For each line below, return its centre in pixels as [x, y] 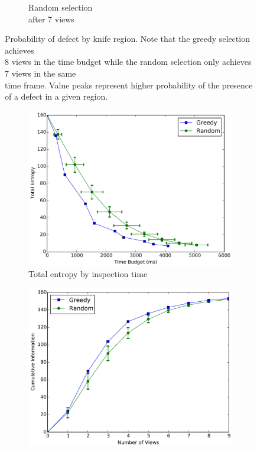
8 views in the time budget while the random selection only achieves [128, 62]
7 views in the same [40, 73]
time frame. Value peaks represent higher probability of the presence [129, 85]
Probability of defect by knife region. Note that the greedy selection [127, 39]
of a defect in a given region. [56, 96]
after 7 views [51, 19]
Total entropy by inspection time [88, 274]
